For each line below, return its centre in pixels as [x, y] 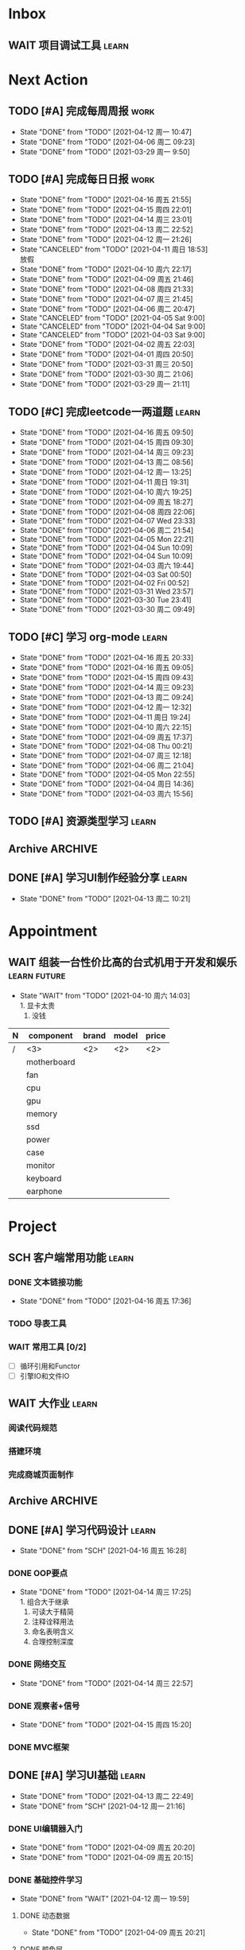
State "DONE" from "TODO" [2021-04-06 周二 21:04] [107, 765]
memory [42, 1113]
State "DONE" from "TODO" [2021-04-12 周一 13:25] [106, 472]
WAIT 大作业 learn [53, 1404]
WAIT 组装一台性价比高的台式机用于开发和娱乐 [122, 962]
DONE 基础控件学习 [45, 1880]
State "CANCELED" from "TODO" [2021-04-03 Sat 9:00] [112, 335]
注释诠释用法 [52, 1622]
